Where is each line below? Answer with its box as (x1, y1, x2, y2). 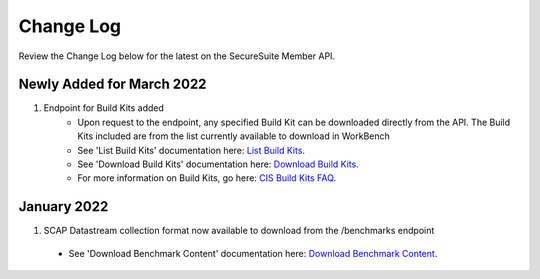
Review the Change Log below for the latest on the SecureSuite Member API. (18, 50, 335, 62)
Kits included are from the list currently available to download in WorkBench (77, 130, 390, 142)
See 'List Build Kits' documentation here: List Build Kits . (77, 144, 305, 156)
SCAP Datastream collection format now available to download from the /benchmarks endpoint (43, 225, 435, 237)
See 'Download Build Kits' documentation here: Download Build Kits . (77, 158, 359, 170)
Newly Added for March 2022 (18, 76, 207, 93)
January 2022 (18, 198, 109, 215)
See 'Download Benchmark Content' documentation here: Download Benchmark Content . (68, 247, 438, 259)
